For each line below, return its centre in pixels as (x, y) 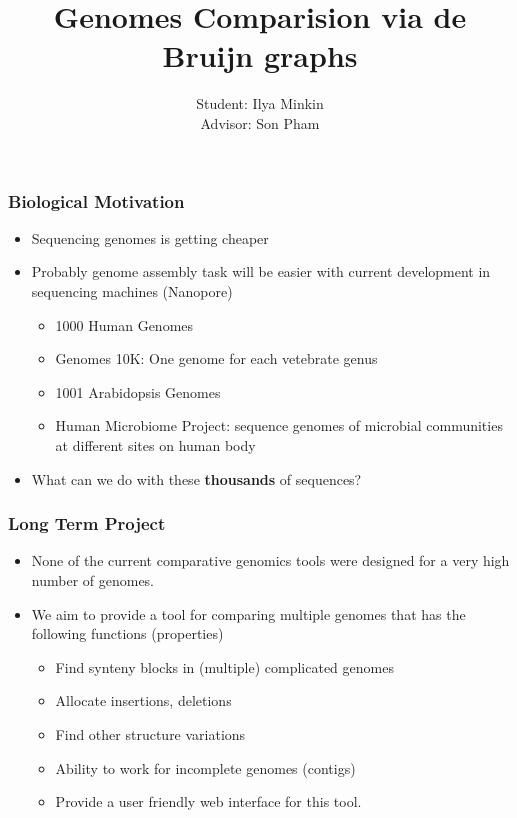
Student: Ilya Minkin (260, 103)
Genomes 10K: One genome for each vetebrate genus (216, 358)
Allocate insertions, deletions (143, 700)
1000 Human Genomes (124, 324)
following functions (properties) (127, 633)
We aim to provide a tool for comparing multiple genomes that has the (248, 613)
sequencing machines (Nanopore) (132, 290)
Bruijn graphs (260, 55)
